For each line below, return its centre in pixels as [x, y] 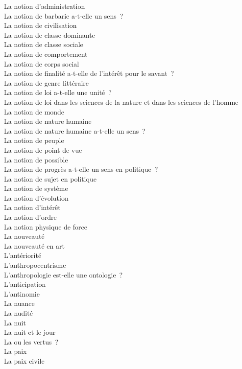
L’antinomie [22, 293]
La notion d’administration [45, 6]
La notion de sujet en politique [50, 178]
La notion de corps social [42, 63]
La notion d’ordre [30, 217]
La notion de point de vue [43, 150]
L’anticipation [25, 284]
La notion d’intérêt [32, 207]
